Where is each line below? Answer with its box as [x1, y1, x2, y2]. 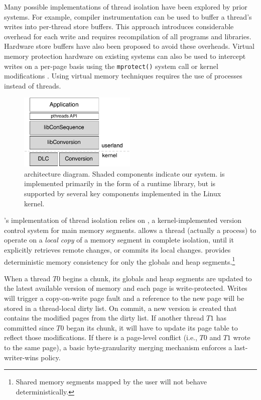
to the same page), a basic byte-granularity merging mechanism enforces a [4, 342, 232, 352]
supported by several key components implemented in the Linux [24, 188, 221, 198]
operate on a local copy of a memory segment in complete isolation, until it [4, 234, 234, 245]
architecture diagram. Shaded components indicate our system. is [24, 168, 225, 179]
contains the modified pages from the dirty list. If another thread [4, 312, 204, 323]
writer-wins [4, 352, 39, 362]
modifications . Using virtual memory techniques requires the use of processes [4, 70, 242, 81]
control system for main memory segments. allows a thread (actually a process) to [4, 224, 256, 235]
